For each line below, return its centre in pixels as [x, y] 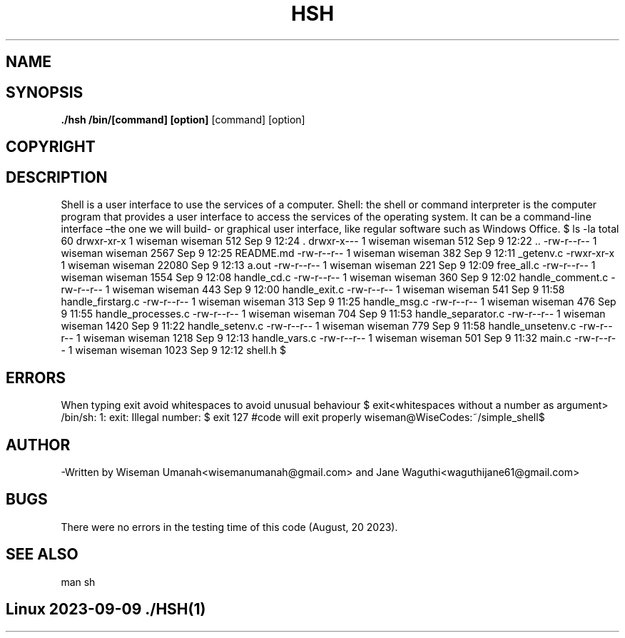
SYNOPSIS [45, 92]
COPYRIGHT [51, 147]
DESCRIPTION [57, 177]
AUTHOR [38, 445]
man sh [78, 582]
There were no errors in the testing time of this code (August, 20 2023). [229, 527]
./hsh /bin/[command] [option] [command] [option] [183, 120]
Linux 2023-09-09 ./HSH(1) [106, 609]
